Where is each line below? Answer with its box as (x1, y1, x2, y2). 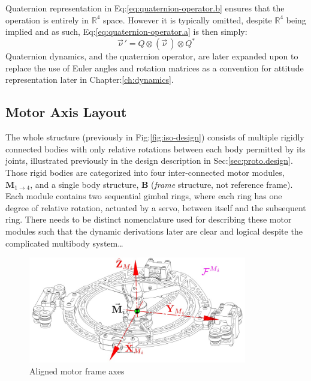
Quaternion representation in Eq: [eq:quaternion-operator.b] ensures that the (5, 2, 285, 14)
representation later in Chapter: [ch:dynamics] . (5, 73, 174, 86)
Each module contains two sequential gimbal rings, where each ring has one (5, 190, 282, 202)
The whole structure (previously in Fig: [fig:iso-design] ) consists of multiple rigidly (5, 131, 304, 143)
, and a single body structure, (30, 178, 139, 190)
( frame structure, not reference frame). (151, 178, 293, 190)
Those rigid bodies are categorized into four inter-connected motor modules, (5, 166, 285, 179)
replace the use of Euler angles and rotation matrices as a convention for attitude (5, 61, 304, 74)
